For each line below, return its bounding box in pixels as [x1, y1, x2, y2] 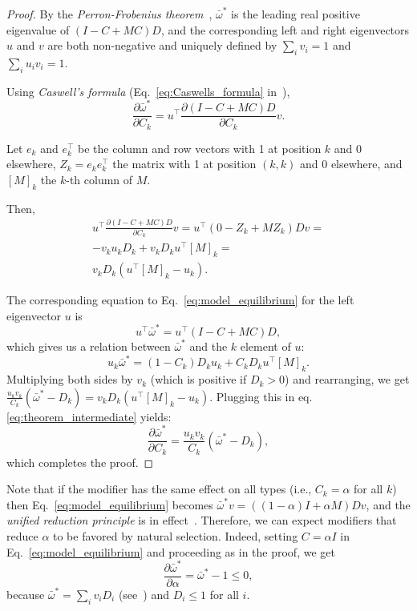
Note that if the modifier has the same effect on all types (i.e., [6, 480, 312, 497]
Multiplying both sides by [6, 371, 133, 388]
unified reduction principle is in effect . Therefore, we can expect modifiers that [6, 512, 397, 529]
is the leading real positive [231, 6, 360, 22]
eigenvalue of [6, 21, 70, 38]
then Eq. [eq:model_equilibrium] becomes [6, 496, 213, 513]
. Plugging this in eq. [209, 388, 313, 404]
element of [240, 338, 291, 355]
